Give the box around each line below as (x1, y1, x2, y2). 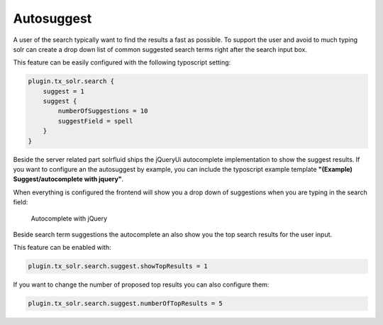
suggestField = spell (57, 117, 133, 125)
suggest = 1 (43, 87, 85, 95)
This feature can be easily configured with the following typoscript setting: (13, 58, 231, 67)
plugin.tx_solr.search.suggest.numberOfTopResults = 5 (28, 299, 223, 308)
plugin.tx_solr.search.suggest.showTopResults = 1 (28, 263, 209, 270)
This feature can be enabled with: (13, 243, 111, 252)
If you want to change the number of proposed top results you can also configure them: (13, 280, 270, 289)
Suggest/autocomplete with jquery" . (13, 175, 124, 184)
